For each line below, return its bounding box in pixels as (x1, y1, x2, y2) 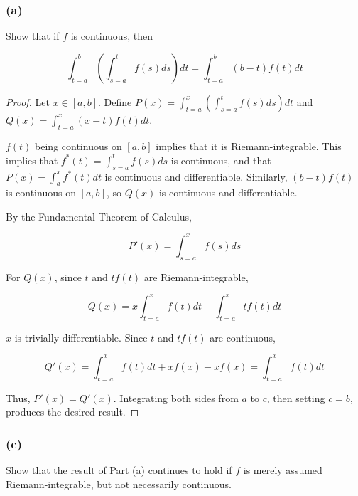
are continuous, (210, 329, 276, 344)
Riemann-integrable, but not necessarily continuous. (6, 476, 232, 491)
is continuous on (6, 185, 76, 200)
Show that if (6, 28, 60, 43)
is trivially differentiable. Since (14, 329, 148, 344)
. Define (98, 94, 132, 109)
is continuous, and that (170, 152, 271, 167)
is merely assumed (243, 462, 322, 477)
